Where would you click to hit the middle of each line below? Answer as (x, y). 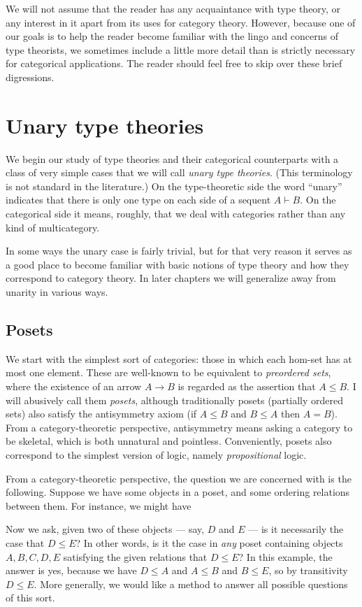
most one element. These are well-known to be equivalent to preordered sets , (168, 372)
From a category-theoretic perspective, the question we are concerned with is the (179, 478)
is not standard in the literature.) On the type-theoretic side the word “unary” (174, 186)
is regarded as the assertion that (247, 386)
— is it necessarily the (296, 529)
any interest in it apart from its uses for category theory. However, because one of (181, 22)
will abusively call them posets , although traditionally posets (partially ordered (175, 400)
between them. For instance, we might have (99, 505)
